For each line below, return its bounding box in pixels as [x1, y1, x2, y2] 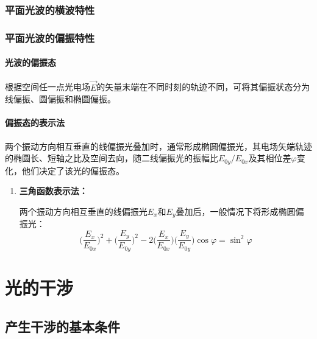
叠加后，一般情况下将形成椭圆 [176, 204, 296, 217]
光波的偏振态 [5, 56, 56, 69]
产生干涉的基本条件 [5, 316, 120, 335]
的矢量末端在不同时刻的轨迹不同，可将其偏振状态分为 [96, 80, 310, 93]
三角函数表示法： [19, 184, 88, 197]
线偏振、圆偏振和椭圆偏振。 [5, 93, 116, 105]
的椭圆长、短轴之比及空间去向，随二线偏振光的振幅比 [5, 152, 218, 164]
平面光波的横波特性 [5, 2, 95, 17]
